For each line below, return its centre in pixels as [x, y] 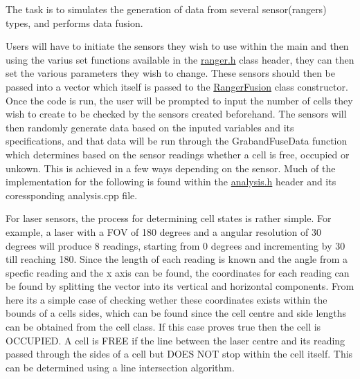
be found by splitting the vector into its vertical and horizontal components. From [180, 286]
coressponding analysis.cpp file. [72, 195]
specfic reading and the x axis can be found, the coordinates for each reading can [178, 272]
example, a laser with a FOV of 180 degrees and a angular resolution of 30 [163, 231]
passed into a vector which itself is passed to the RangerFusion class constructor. [177, 86]
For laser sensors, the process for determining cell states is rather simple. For [169, 218]
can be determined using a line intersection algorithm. [120, 367]
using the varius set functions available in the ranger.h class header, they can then [180, 59]
